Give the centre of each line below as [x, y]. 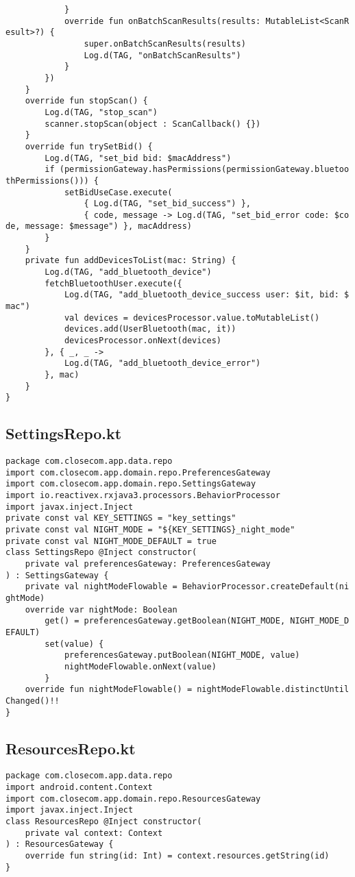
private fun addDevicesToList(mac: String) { [131, 261]
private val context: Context [94, 833]
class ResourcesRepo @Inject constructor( [104, 822]
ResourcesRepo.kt [71, 748]
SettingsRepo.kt [64, 433]
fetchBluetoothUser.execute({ [113, 283]
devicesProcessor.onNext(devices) [143, 341]
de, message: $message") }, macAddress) [99, 226]
